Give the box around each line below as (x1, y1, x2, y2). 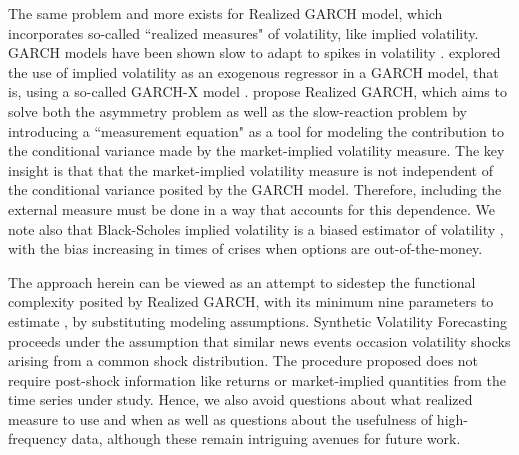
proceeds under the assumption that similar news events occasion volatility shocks (8, 330, 511, 351)
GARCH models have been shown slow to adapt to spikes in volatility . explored (8, 42, 501, 63)
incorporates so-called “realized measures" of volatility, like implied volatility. (8, 22, 479, 43)
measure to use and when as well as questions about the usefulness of (8, 408, 433, 429)
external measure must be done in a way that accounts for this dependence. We (8, 198, 495, 219)
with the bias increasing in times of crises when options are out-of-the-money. (8, 238, 483, 259)
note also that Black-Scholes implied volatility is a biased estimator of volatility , (8, 218, 504, 239)
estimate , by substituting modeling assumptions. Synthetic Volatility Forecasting (8, 310, 507, 331)
